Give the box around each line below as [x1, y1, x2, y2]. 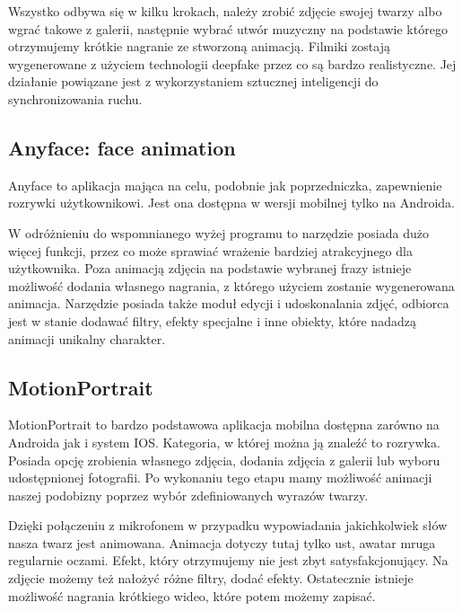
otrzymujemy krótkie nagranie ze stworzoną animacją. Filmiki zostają [8, 37, 390, 56]
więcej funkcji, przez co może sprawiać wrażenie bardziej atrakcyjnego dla [8, 241, 413, 260]
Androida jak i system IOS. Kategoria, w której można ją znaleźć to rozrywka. [8, 432, 440, 451]
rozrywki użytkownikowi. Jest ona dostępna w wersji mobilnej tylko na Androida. [8, 193, 455, 212]
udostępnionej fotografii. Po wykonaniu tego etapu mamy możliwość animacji [8, 468, 432, 487]
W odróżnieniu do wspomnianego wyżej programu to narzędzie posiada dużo [8, 223, 429, 242]
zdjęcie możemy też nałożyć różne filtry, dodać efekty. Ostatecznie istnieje [8, 569, 414, 588]
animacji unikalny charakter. [8, 329, 166, 348]
